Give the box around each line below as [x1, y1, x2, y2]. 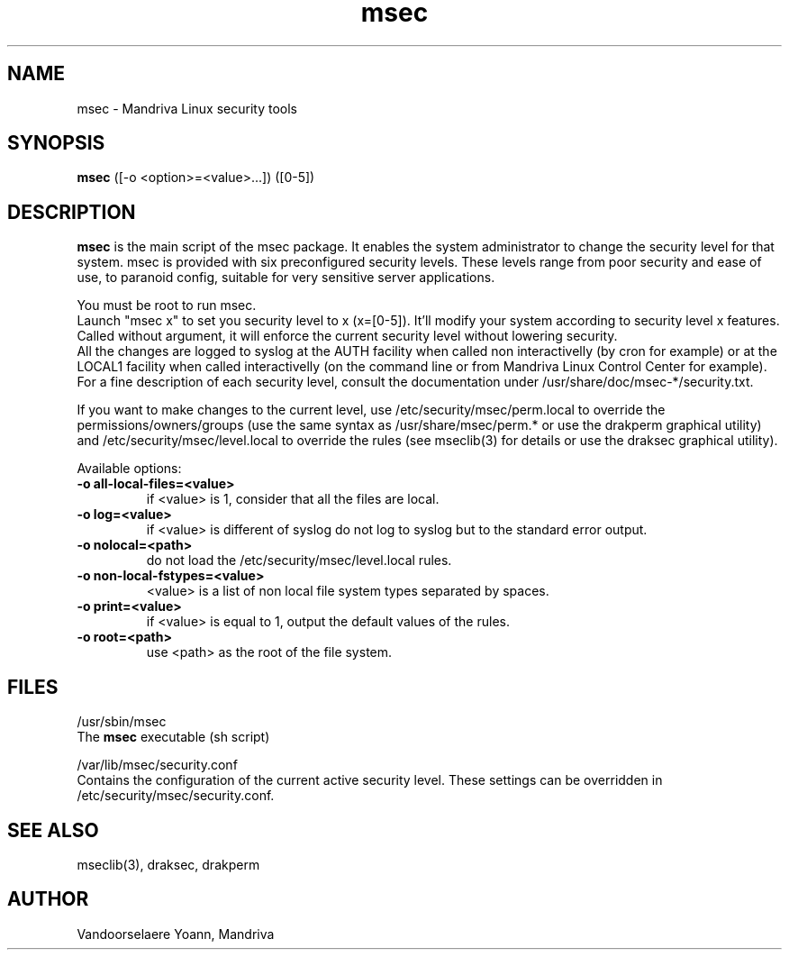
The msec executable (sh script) [77, 729, 270, 745]
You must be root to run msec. [77, 297, 257, 314]
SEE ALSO [7, 818, 99, 842]
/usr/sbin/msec [77, 714, 167, 730]
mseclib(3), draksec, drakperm [77, 856, 260, 872]
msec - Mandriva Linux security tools [77, 100, 298, 116]
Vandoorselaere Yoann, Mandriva [77, 925, 275, 942]
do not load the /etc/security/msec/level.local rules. [146, 552, 452, 569]
